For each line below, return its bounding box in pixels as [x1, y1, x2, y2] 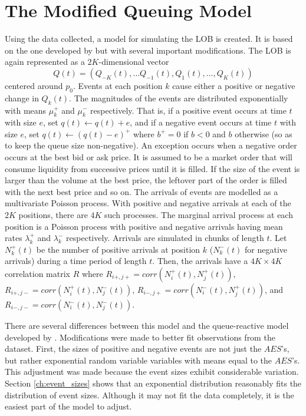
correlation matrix [5, 268, 70, 280]
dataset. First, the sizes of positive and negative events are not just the [5, 342, 262, 355]
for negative [245, 243, 288, 255]
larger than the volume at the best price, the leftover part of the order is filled [5, 174, 287, 186]
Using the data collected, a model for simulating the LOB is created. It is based [5, 32, 293, 45]
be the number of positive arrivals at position [36, 243, 200, 255]
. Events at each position [73, 79, 163, 91]
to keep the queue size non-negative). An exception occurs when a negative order [5, 139, 297, 151]
